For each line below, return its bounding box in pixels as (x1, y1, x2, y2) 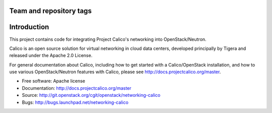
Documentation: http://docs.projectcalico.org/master (22, 85, 131, 91)
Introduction (9, 23, 49, 31)
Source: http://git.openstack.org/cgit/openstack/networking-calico (22, 92, 161, 98)
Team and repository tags (9, 7, 92, 15)
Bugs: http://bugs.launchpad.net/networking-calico (22, 99, 128, 105)
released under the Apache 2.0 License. (9, 52, 93, 59)
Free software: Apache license (22, 78, 86, 84)
